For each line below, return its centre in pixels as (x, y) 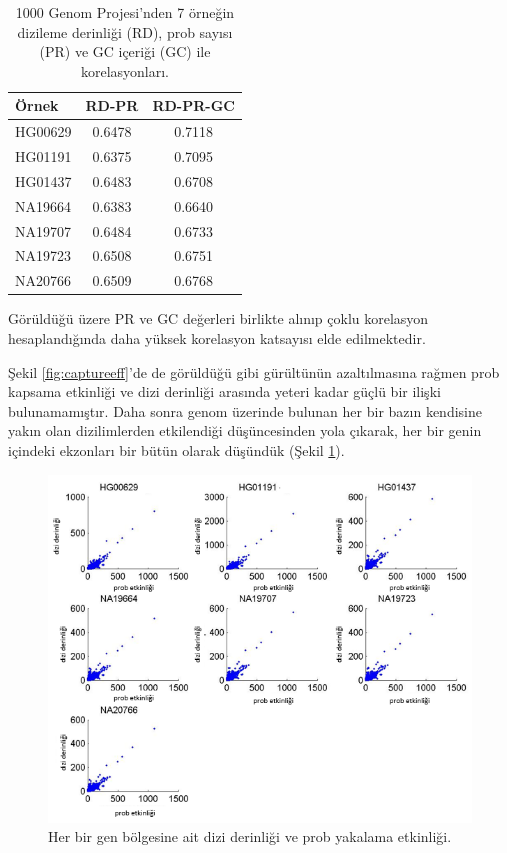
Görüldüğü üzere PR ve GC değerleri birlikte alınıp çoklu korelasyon (218, 318)
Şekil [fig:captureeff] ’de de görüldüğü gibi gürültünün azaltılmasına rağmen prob (254, 371)
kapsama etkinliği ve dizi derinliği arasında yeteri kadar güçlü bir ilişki (224, 391)
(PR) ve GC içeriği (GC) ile (125, 51)
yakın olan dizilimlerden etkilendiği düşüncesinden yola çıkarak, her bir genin (245, 430)
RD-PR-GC (193, 105)
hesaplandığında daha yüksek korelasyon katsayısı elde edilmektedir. (217, 337)
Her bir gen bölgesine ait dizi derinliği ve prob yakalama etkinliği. (250, 836)
